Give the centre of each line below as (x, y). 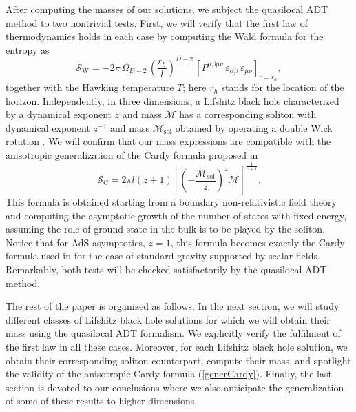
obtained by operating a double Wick (254, 127)
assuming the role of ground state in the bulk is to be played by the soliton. (166, 229)
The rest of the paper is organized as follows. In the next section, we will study (172, 306)
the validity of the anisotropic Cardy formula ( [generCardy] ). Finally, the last (169, 374)
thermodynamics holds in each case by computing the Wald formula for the (165, 36)
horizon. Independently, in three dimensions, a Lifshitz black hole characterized (172, 100)
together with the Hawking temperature (90, 87)
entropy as (28, 49)
